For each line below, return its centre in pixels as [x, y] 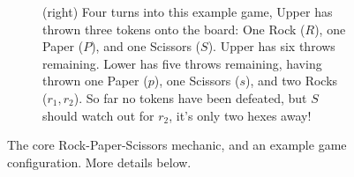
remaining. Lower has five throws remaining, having [182, 63]
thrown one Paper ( [95, 81]
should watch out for [98, 115]
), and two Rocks [292, 81]
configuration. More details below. [99, 162]
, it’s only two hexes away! [240, 115]
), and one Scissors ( [146, 46]
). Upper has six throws [271, 46]
